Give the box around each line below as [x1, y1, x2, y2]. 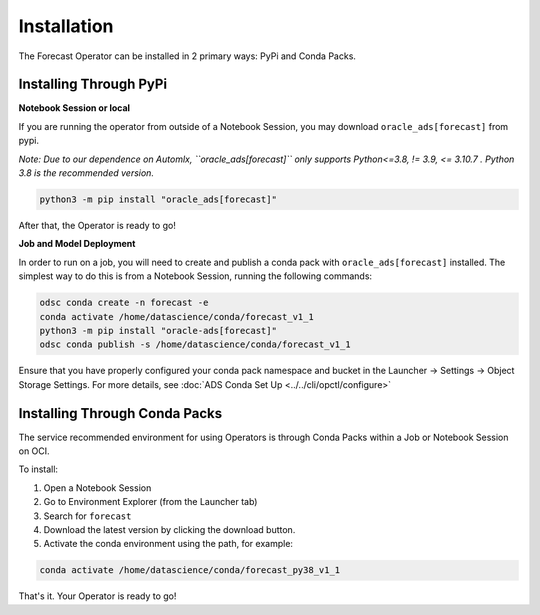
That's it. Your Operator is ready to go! [18, 590, 177, 602]
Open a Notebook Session [43, 481, 152, 494]
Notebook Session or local [18, 102, 130, 114]
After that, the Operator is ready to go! [18, 219, 177, 231]
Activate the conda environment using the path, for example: [43, 538, 294, 550]
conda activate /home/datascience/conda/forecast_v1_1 [39, 311, 314, 322]
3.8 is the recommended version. [18, 167, 155, 179]
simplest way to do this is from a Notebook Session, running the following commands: [18, 270, 373, 282]
